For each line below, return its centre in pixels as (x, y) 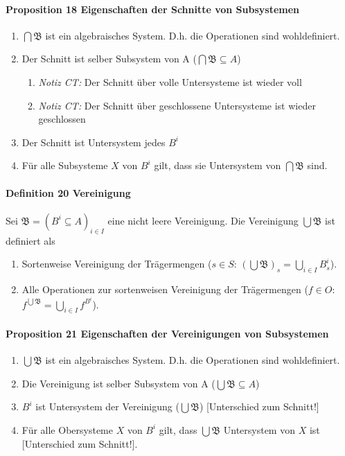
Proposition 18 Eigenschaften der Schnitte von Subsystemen (153, 9)
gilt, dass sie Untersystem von (218, 165)
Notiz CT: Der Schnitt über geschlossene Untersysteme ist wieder (177, 105)
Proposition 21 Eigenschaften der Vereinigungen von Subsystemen (167, 333)
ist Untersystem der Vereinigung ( (107, 406)
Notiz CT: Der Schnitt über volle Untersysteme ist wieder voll (170, 81)
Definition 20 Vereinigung (68, 192)
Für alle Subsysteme (65, 165)
